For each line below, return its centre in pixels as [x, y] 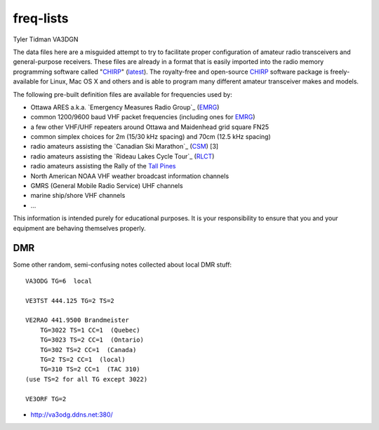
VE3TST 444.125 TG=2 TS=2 [70, 301]
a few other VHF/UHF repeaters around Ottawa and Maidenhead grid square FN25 [150, 127]
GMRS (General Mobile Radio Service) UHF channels [107, 186]
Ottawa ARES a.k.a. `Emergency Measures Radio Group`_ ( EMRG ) [125, 107]
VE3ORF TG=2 [46, 399]
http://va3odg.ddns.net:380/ [72, 415]
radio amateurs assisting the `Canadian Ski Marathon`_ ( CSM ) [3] [125, 147]
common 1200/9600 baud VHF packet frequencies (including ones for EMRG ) [143, 117]
